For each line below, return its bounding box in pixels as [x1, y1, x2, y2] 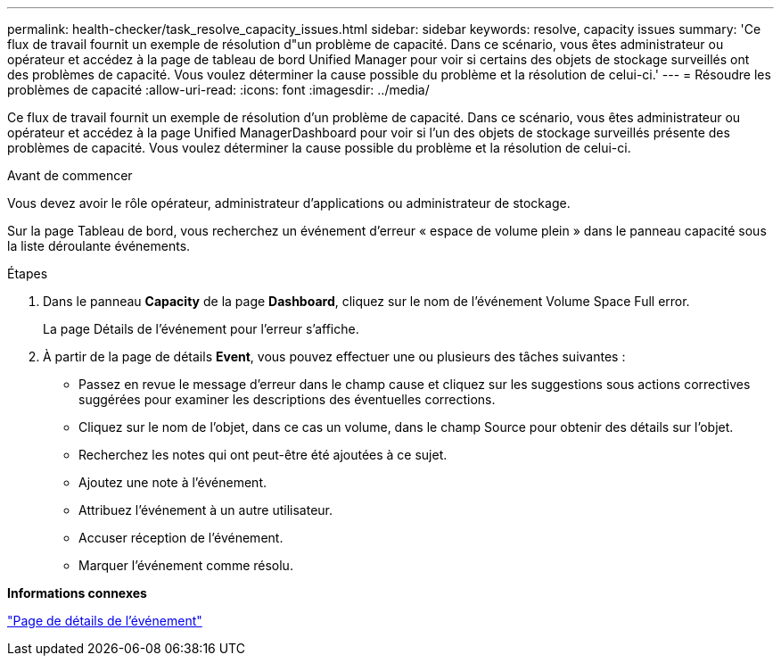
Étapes [7, 266, 48, 281]
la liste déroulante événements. [7, 238, 191, 253]
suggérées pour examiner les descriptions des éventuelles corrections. [78, 392, 496, 407]
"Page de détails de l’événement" [7, 613, 202, 628]
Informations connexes [7, 585, 147, 601]
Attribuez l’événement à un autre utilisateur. [78, 502, 333, 518]
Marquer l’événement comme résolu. [78, 558, 293, 573]
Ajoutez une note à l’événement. [78, 475, 267, 490]
